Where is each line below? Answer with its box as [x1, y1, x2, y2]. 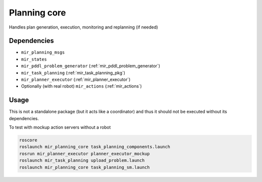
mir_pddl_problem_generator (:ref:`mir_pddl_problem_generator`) [21, 63, 160, 69]
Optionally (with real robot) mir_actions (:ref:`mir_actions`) [21, 83, 142, 89]
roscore [19, 137, 37, 143]
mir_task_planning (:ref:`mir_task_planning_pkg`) [21, 70, 126, 76]
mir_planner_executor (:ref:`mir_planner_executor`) [21, 76, 131, 82]
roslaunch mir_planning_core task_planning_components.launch [19, 144, 170, 150]
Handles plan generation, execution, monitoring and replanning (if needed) [9, 24, 158, 30]
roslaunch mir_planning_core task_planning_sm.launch [19, 165, 150, 170]
